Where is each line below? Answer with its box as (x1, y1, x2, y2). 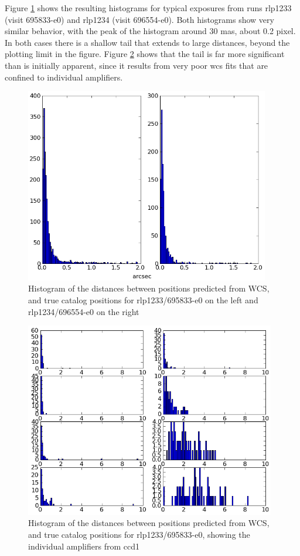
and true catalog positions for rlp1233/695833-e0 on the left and (28, 293, 258, 306)
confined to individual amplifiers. (5, 71, 123, 83)
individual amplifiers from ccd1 (28, 540, 139, 552)
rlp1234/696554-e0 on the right (28, 305, 139, 317)
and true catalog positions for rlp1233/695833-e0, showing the (28, 528, 250, 540)
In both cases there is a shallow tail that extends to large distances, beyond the (5, 36, 290, 48)
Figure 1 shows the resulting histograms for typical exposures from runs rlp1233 (5, 2, 292, 14)
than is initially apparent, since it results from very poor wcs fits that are (5, 59, 268, 71)
